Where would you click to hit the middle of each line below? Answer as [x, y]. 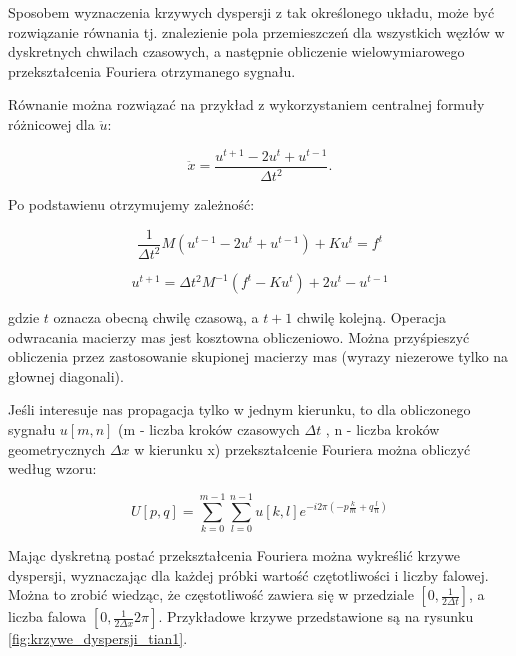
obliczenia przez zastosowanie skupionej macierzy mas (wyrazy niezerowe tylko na [258, 356]
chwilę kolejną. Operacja [371, 317]
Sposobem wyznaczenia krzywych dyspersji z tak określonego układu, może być [251, 12]
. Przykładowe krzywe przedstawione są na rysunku [316, 616]
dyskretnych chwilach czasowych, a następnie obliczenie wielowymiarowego [236, 51]
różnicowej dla [51, 123]
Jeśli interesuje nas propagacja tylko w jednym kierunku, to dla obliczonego [239, 409]
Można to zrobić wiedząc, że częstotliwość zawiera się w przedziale [211, 594]
